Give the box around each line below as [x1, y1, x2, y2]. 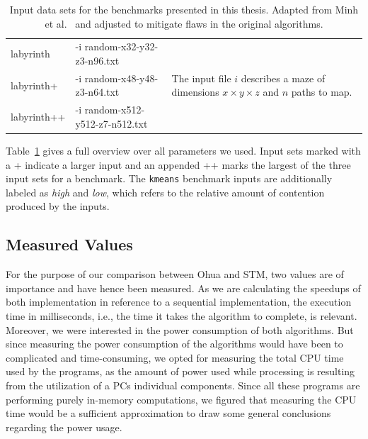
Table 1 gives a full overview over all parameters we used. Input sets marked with [6, 143, 361, 157]
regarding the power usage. [6, 419, 122, 434]
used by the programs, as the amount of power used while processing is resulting [6, 364, 355, 379]
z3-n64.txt [75, 84, 120, 99]
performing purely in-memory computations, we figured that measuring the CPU [6, 391, 357, 406]
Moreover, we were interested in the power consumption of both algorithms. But [6, 322, 354, 337]
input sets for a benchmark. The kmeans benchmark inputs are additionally [6, 171, 333, 186]
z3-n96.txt [75, 53, 120, 68]
